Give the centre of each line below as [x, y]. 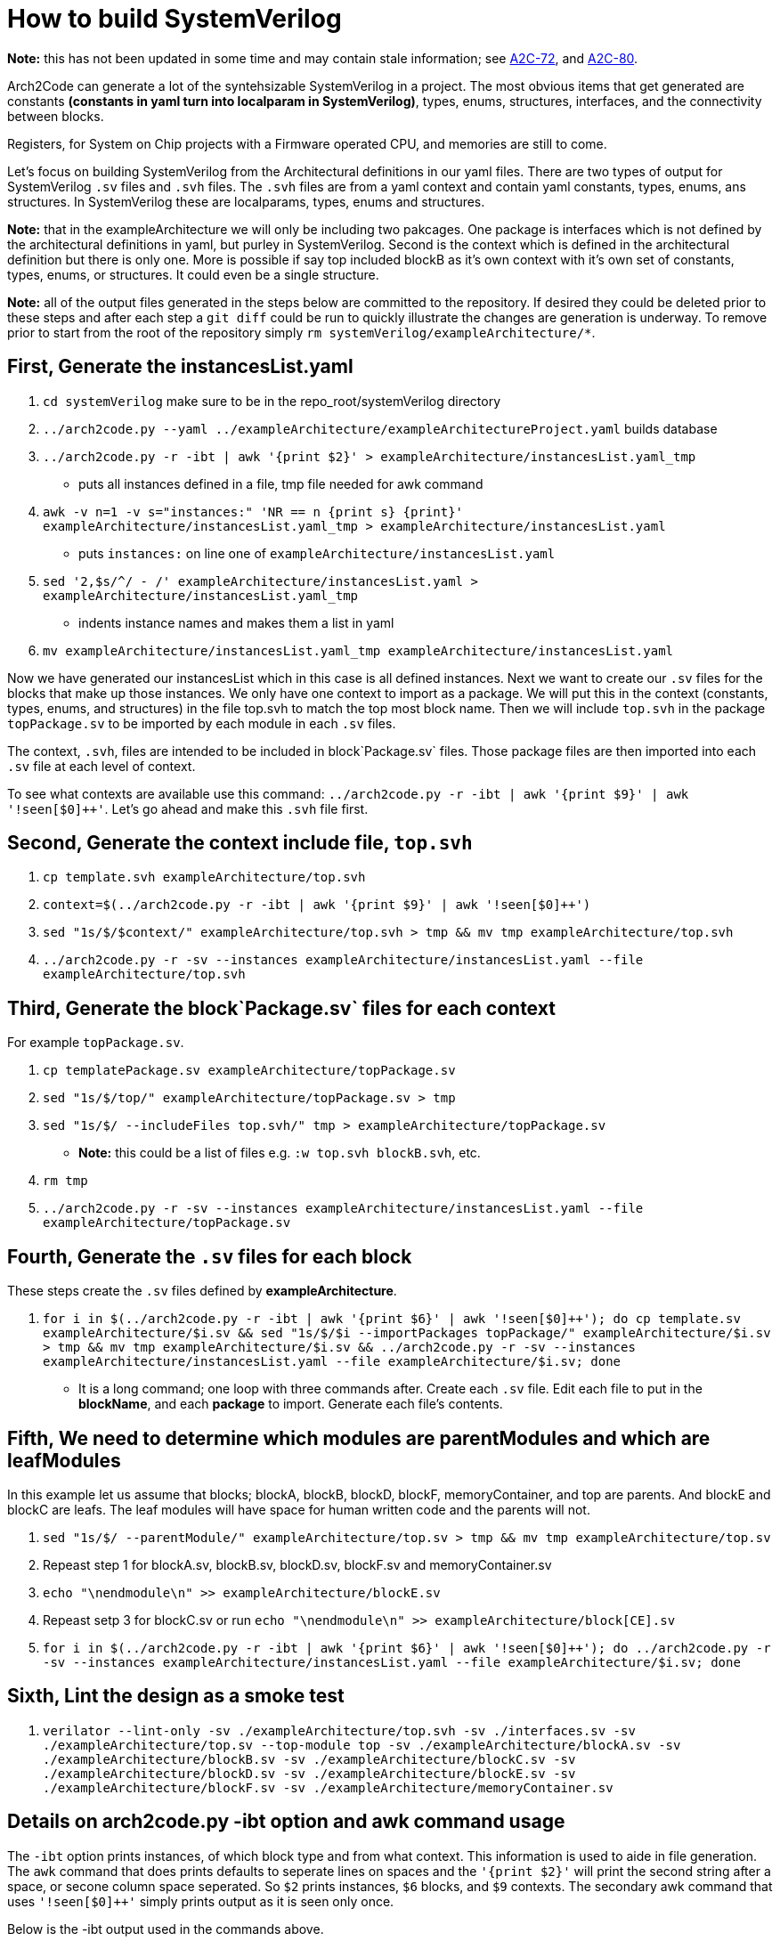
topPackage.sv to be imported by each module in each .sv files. [202, 723]
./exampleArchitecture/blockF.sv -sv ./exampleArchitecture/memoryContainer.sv [328, 1787]
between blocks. [56, 116]
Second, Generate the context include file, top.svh [240, 843]
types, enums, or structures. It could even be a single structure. [193, 274]
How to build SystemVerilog [175, 19]
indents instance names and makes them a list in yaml [236, 622]
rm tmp [65, 1181]
